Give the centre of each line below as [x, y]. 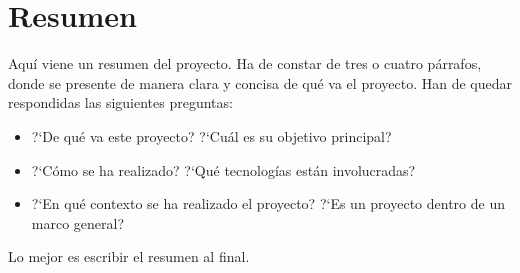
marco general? [78, 222]
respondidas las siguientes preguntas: [120, 102]
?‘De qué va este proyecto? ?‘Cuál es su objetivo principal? [211, 135]
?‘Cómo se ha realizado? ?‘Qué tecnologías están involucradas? [223, 169]
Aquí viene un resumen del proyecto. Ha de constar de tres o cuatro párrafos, [245, 63]
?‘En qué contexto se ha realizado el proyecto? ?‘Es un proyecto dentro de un [268, 203]
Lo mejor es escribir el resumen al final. [129, 256]
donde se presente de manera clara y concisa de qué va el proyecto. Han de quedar [260, 82]
